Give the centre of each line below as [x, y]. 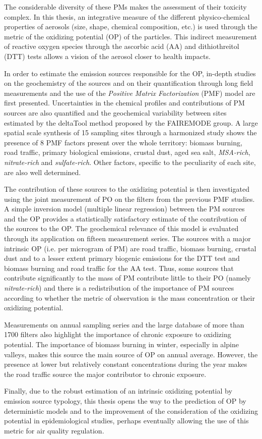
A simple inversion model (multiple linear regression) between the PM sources [124, 209]
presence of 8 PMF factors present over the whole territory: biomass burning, [123, 142]
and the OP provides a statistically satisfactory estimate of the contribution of [125, 218]
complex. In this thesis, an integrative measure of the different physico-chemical [127, 16]
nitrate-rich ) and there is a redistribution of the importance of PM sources [119, 288]
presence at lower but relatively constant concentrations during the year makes [126, 364]
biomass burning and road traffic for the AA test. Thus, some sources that [119, 268]
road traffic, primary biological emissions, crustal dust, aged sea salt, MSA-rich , [127, 152]
